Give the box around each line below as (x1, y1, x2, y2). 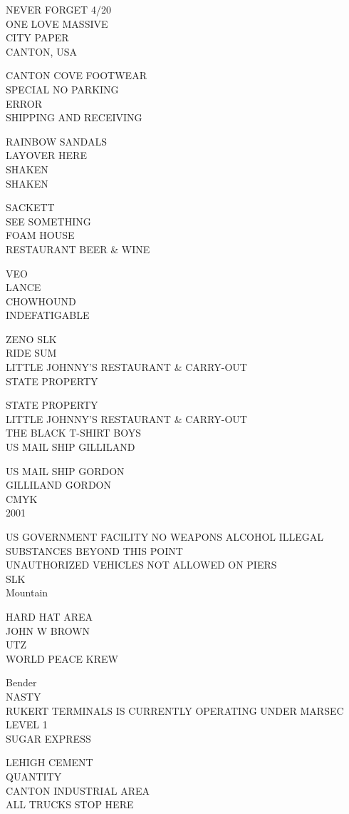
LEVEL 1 (6, 717, 48, 732)
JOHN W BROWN (6, 623, 90, 638)
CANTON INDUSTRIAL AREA (6, 783, 150, 798)
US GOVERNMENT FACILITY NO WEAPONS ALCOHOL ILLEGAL (6, 529, 324, 544)
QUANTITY (6, 768, 62, 783)
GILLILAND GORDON (6, 477, 111, 492)
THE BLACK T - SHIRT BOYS (6, 425, 141, 440)
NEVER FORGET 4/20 (6, 2, 111, 16)
